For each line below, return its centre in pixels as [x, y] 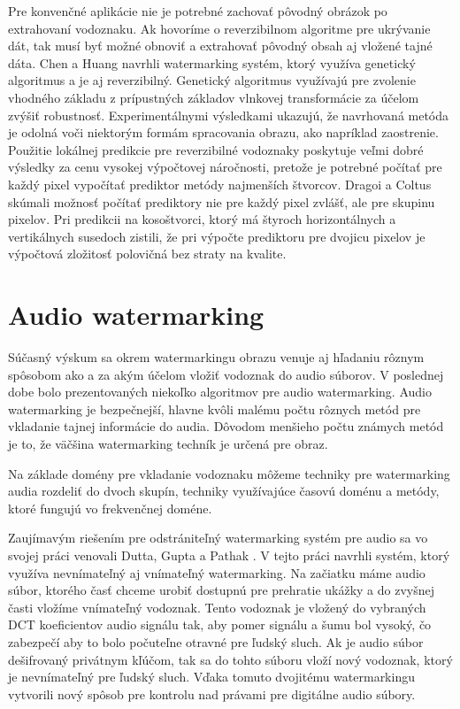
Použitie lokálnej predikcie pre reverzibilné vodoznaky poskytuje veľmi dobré [216, 149]
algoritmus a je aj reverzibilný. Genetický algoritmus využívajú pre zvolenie [212, 80]
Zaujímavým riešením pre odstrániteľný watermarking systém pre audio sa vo [218, 538]
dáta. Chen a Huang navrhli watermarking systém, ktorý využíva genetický [212, 62]
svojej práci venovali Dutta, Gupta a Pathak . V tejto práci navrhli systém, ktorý [229, 555]
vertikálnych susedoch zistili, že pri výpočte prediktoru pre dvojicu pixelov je [217, 236]
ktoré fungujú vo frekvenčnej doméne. [110, 508]
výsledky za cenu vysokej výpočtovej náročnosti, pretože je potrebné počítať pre [225, 167]
